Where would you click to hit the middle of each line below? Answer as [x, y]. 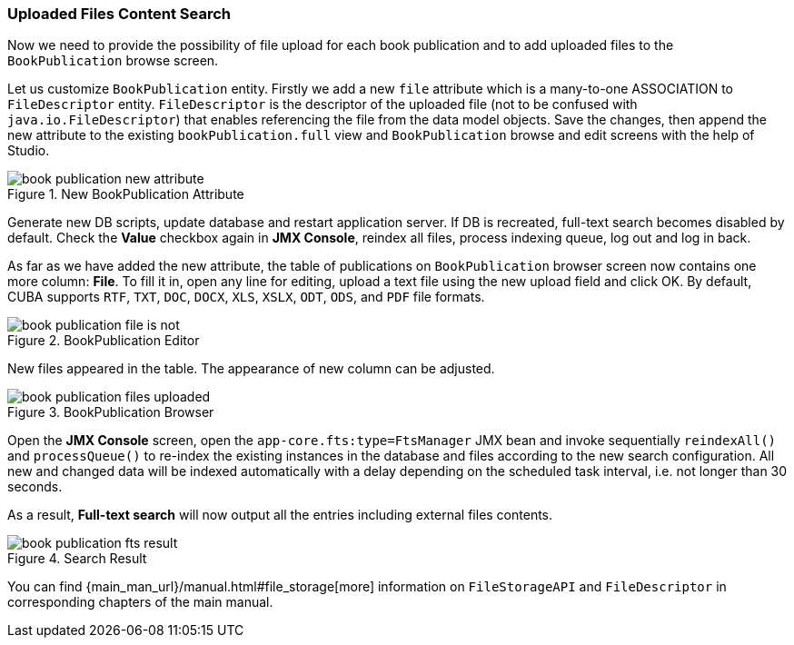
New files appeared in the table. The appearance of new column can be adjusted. [251, 369]
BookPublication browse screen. [113, 61]
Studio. [29, 151]
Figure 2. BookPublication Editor [104, 341]
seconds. [35, 487]
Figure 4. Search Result [77, 559]
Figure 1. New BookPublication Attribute [126, 194]
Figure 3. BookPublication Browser [111, 412]
